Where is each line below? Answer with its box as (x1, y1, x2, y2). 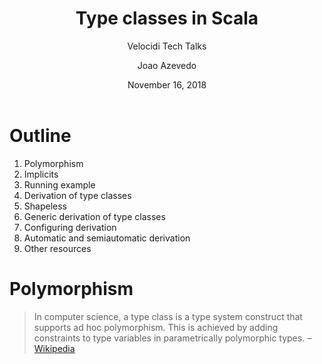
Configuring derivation (23, 221, 117, 233)
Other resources (23, 242, 92, 254)
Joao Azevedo (137, 59, 197, 71)
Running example (23, 178, 96, 191)
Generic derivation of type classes (23, 210, 166, 222)
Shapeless (23, 200, 67, 212)
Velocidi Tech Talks (127, 40, 207, 52)
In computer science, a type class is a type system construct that (33, 310, 303, 322)
